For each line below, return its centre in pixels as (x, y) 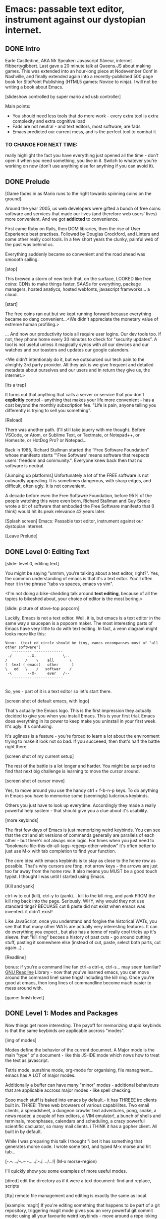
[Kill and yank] (20, 886)
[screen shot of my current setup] (40, 756)
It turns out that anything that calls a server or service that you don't (75, 395)
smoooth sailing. (22, 260)
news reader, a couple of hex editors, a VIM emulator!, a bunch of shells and (83, 1116)
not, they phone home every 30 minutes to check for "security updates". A (81, 340)
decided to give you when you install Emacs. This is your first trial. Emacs (80, 716)
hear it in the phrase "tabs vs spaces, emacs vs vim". (59, 584)
